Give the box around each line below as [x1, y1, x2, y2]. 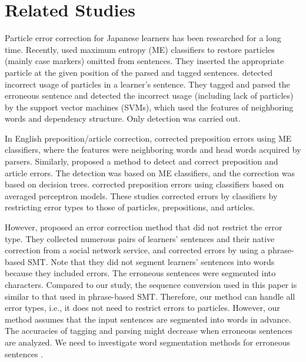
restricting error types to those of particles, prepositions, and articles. [5, 201, 255, 213]
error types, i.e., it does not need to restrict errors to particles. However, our [5, 301, 280, 314]
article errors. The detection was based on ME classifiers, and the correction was [5, 166, 295, 179]
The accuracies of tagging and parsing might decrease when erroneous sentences [5, 324, 292, 337]
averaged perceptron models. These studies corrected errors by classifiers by [5, 189, 278, 202]
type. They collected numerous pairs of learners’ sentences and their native [5, 232, 275, 244]
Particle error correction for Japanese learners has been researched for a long [5, 32, 281, 44]
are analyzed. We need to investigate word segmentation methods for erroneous [5, 336, 291, 348]
